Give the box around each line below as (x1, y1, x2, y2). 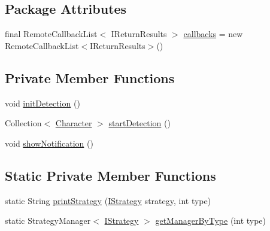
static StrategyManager (5, 214, 91, 227)
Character (55, 117, 92, 129)
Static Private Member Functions (5, 166, 216, 184)
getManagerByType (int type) (155, 214, 266, 227)
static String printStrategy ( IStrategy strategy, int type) (5, 194, 211, 206)
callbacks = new (183, 28, 243, 40)
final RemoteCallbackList (5, 28, 98, 40)
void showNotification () (5, 136, 93, 149)
